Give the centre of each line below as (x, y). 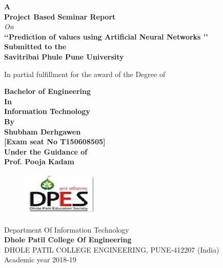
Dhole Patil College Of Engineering (68, 240)
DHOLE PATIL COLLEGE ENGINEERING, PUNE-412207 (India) (112, 249)
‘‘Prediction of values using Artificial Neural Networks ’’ (106, 36)
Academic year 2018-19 (40, 260)
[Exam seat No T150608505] (55, 141)
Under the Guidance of (46, 151)
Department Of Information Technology (67, 229)
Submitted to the (35, 46)
